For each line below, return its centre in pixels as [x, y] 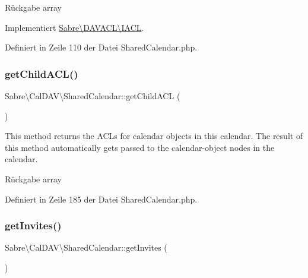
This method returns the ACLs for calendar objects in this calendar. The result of [154, 136]
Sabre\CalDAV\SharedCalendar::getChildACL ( [93, 96]
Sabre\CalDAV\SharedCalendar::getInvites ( [86, 247]
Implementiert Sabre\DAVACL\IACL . [74, 27]
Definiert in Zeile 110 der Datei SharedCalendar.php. [101, 47]
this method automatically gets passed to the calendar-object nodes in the [140, 147]
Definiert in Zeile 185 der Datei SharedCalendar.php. [101, 199]
